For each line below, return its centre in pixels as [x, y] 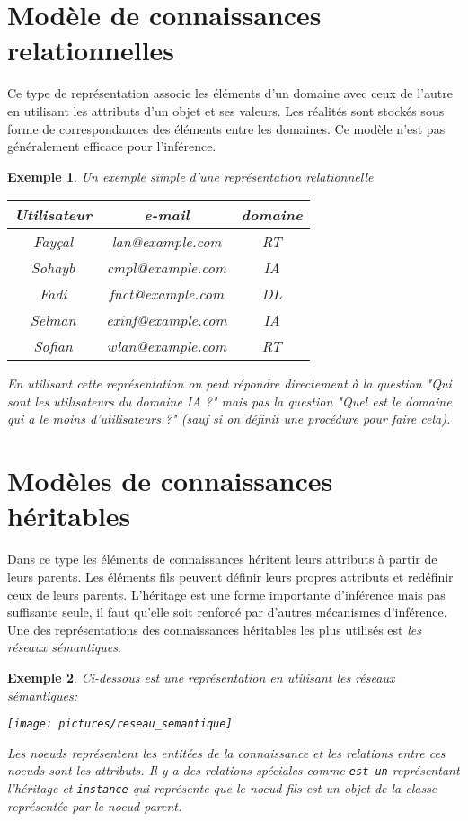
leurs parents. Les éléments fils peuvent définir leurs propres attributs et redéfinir [230, 576]
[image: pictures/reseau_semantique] [120, 724]
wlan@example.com [167, 346]
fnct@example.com [167, 294]
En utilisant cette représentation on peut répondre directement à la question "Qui [230, 384]
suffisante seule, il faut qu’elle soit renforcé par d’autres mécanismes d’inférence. [227, 612]
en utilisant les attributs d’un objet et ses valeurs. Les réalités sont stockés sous [226, 110]
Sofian [53, 346]
